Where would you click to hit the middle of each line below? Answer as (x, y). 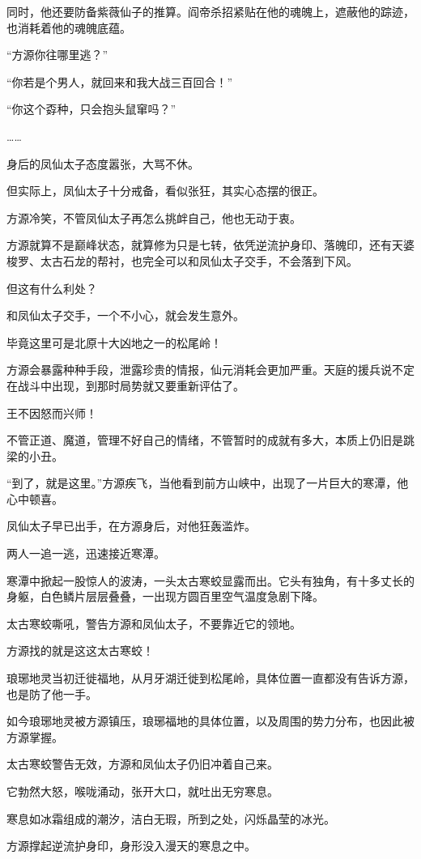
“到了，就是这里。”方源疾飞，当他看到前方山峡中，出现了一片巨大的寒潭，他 (208, 483)
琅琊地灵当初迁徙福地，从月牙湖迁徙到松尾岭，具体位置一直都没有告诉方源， (210, 678)
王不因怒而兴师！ (52, 412)
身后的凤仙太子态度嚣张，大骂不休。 (103, 163)
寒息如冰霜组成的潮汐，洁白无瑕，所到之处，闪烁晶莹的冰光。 (171, 818)
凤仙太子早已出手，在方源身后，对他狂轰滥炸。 (131, 526)
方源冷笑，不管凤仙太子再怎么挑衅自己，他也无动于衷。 (154, 217)
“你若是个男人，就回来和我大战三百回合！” (120, 81)
